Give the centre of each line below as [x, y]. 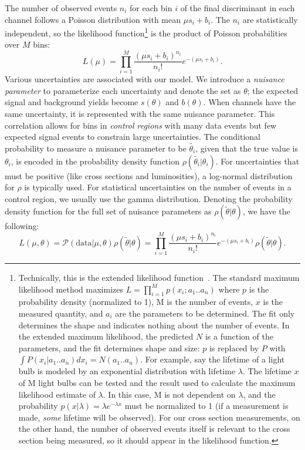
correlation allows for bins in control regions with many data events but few [141, 125]
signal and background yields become [72, 102]
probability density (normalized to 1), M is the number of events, [136, 302]
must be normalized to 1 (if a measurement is [206, 406]
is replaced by [234, 347]
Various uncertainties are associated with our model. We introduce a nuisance [145, 79]
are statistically [270, 19]
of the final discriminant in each [238, 8]
